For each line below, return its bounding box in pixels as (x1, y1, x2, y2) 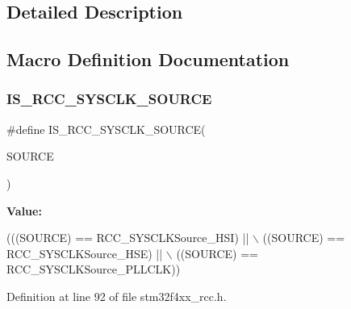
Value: (6, 202, 42, 219)
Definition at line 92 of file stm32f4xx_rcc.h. (6, 287, 227, 304)
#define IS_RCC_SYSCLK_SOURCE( (6, 120, 206, 137)
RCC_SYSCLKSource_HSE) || (6, 244, 163, 261)
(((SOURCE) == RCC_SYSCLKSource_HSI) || (6, 229, 249, 246)
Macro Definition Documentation (6, 47, 290, 72)
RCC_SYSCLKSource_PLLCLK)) (6, 261, 181, 278)
